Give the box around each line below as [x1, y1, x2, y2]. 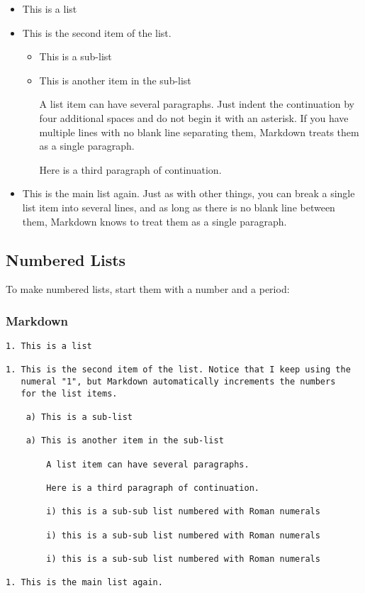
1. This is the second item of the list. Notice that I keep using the [6, 365, 351, 375]
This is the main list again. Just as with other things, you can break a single [22, 186, 355, 201]
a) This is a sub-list [26, 412, 133, 423]
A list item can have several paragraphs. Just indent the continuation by [39, 96, 354, 111]
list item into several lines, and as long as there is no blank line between [22, 199, 335, 214]
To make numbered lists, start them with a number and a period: [6, 282, 290, 296]
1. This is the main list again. [6, 577, 163, 588]
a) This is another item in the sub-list [26, 436, 224, 446]
